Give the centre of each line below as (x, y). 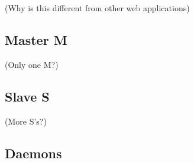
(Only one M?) (32, 64)
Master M (36, 39)
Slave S (27, 96)
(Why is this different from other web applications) (97, 8)
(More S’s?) (26, 121)
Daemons (33, 153)
